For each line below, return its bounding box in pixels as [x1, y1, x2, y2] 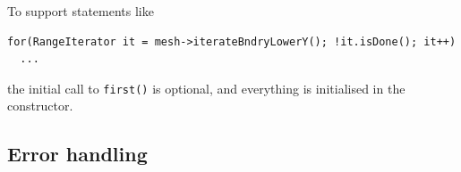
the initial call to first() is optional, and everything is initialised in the [7, 78, 406, 97]
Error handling [7, 140, 148, 168]
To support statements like [7, 2, 154, 20]
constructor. [7, 96, 73, 115]
